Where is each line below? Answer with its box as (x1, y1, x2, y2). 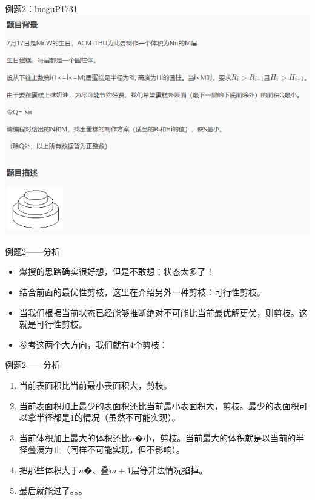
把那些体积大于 (19, 464, 79, 476)
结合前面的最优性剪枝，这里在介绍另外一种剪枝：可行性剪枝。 (19, 286, 265, 298)
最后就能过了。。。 (19, 484, 87, 496)
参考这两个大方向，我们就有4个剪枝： (19, 338, 168, 350)
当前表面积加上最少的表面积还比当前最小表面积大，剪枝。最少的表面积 (19, 399, 299, 412)
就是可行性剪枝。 (19, 318, 87, 331)
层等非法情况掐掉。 (131, 464, 208, 476)
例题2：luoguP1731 (5, 2, 78, 15)
